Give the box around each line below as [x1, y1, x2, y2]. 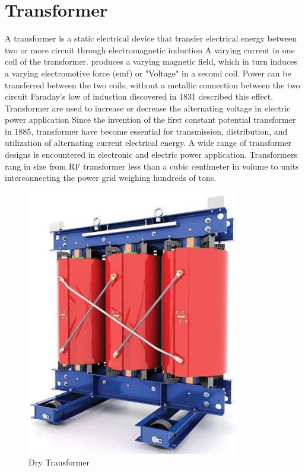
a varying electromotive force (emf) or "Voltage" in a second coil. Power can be [5, 66, 291, 79]
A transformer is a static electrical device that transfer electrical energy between [5, 32, 297, 44]
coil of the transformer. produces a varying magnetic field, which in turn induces [5, 55, 297, 68]
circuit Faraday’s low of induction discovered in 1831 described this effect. [5, 90, 274, 103]
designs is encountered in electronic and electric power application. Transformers [5, 148, 297, 161]
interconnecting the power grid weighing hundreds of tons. [5, 171, 217, 184]
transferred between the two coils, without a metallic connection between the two [5, 78, 300, 91]
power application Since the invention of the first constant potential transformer [5, 113, 296, 126]
